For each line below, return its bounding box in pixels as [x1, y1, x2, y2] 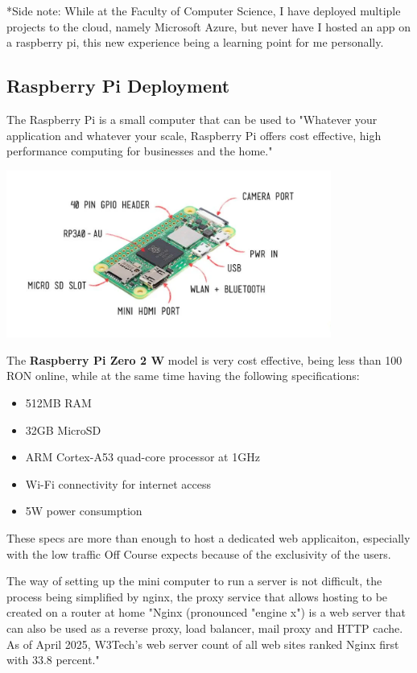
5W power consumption [25, 502, 142, 519]
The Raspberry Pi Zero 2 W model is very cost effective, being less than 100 [6, 351, 403, 368]
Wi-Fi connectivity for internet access [25, 475, 212, 492]
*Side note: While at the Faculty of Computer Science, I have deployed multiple [6, 2, 401, 19]
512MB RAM [25, 394, 92, 411]
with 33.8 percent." [6, 651, 100, 668]
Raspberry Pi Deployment [6, 73, 230, 98]
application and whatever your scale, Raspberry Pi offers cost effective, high [6, 126, 382, 143]
